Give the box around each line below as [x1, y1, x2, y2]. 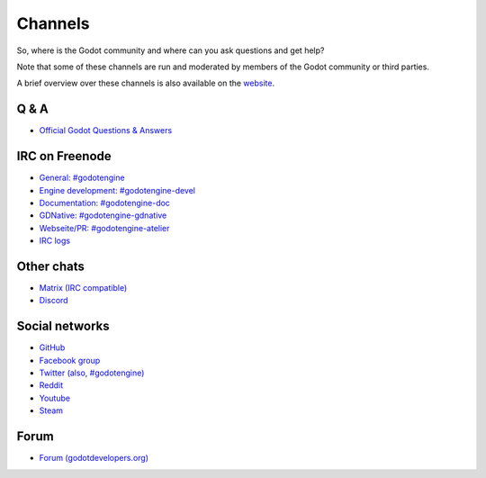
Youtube [39, 392, 71, 403]
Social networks [16, 319, 110, 334]
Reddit [39, 380, 64, 391]
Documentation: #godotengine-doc [39, 197, 171, 208]
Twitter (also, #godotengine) [39, 367, 145, 378]
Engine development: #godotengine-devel [39, 185, 196, 195]
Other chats [16, 258, 85, 274]
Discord [39, 295, 68, 306]
